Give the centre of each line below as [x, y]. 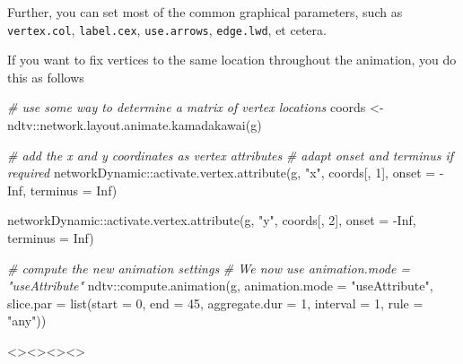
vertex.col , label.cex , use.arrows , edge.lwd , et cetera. [167, 29]
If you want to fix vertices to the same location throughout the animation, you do [232, 60]
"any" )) [27, 321]
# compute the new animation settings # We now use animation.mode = [209, 268]
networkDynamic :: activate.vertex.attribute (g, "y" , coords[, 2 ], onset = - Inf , [212, 220]
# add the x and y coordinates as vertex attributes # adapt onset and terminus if [231, 155]
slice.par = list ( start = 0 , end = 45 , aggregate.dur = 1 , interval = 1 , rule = [215, 303]
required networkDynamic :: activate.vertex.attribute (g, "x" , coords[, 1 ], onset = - [226, 173]
